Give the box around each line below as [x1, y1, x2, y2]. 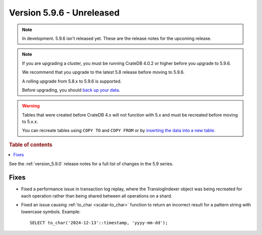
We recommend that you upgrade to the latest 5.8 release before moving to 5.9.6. [22, 69, 185, 75]
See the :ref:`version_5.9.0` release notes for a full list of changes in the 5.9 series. [9, 161, 174, 167]
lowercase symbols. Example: [21, 209, 81, 215]
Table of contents [9, 141, 53, 148]
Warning [22, 103, 40, 109]
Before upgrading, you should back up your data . [22, 87, 120, 93]
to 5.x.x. [22, 119, 38, 125]
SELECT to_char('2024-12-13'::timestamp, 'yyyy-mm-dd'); [30, 220, 168, 225]
